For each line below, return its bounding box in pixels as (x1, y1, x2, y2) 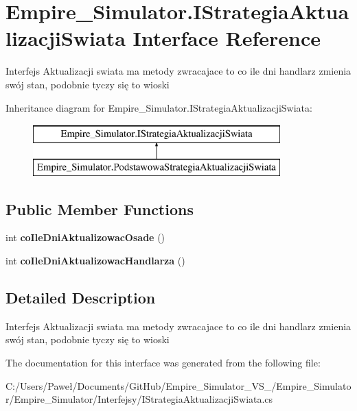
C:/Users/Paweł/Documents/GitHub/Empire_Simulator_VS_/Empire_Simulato (5, 378, 352, 393)
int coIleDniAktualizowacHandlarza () (5, 253, 185, 268)
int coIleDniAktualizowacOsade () (5, 230, 165, 245)
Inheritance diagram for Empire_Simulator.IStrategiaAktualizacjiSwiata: (5, 100, 312, 114)
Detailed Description (5, 287, 156, 308)
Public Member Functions (5, 198, 194, 219)
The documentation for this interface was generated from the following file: (5, 356, 321, 370)
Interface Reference (133, 24, 321, 52)
